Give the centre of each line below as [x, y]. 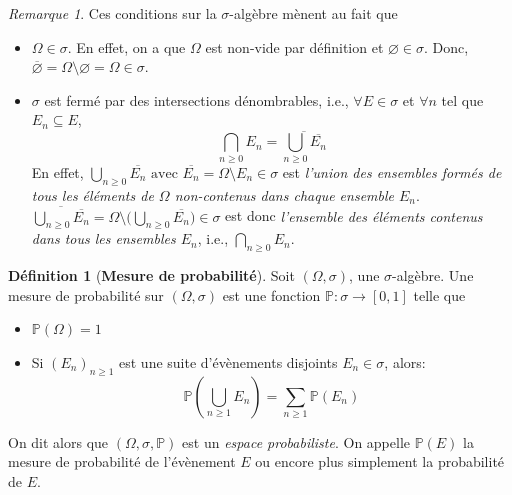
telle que [439, 294]
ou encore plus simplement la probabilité [380, 461]
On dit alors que [58, 441]
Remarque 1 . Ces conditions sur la [112, 13]
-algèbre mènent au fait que [313, 13]
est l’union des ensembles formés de [392, 171]
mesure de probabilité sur [86, 294]
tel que [462, 99]
